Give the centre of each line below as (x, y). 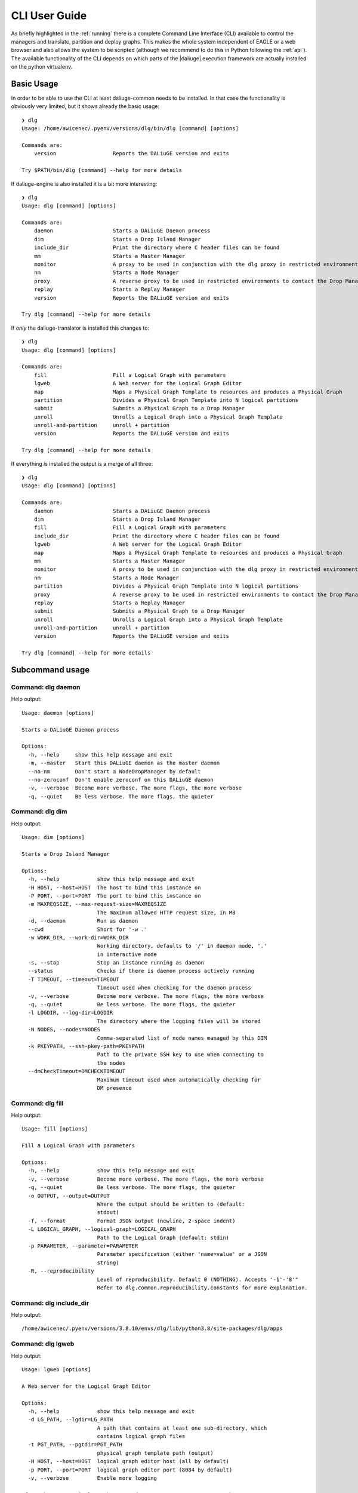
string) (108, 1262)
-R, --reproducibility (61, 1271)
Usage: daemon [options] (58, 713)
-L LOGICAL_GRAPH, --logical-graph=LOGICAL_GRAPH (102, 1229)
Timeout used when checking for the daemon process (174, 988)
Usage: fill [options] (55, 1129)
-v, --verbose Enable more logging (92, 1478)
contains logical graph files (141, 1437)
